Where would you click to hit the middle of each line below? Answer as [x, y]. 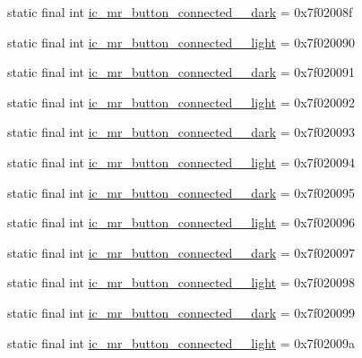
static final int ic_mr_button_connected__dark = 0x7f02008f [180, 12]
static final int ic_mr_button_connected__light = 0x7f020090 [181, 42]
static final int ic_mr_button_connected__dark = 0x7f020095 [181, 192]
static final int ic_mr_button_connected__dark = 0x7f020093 [181, 132]
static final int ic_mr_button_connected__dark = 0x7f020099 [181, 312]
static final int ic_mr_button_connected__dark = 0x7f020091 [181, 72]
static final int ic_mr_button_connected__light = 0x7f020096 [181, 222]
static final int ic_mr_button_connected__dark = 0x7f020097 [181, 252]
